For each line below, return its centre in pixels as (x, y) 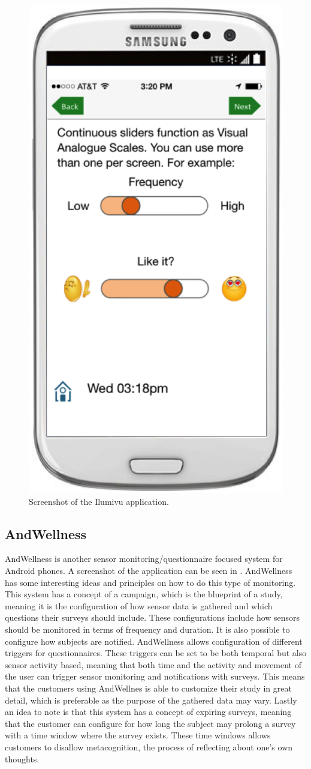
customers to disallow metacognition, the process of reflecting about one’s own (149, 746)
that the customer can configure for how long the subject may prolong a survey (150, 723)
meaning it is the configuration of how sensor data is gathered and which (139, 605)
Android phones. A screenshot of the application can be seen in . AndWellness (149, 571)
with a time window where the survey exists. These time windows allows (138, 735)
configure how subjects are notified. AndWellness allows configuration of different (154, 641)
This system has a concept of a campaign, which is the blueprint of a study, (144, 594)
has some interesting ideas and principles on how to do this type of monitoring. (150, 582)
